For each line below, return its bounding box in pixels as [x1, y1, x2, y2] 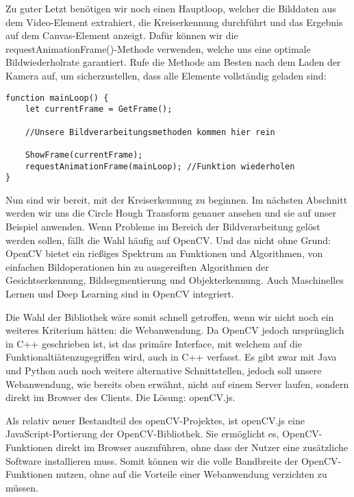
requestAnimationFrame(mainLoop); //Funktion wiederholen [25, 161, 295, 171]
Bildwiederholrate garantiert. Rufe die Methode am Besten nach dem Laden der [5, 55, 341, 69]
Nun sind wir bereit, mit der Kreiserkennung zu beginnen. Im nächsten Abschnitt [5, 192, 348, 206]
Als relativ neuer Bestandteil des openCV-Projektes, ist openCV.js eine [5, 413, 305, 427]
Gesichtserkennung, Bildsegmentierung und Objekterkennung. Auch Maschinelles [5, 273, 344, 287]
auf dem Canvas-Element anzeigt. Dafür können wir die [5, 28, 238, 43]
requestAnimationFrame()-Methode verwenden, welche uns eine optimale [5, 41, 311, 56]
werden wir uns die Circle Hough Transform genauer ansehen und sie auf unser [5, 206, 337, 220]
